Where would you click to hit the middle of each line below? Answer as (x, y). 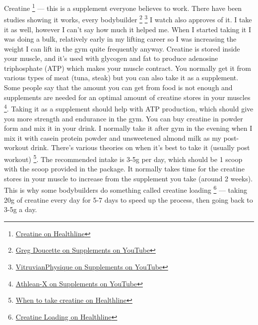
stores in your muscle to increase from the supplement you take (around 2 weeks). (129, 178)
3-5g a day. (21, 209)
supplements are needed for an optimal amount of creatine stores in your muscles (127, 97)
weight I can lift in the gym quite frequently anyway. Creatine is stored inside (122, 48)
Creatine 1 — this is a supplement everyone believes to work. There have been (123, 7)
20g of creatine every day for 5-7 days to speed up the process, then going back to (129, 199)
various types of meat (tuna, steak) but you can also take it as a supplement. (121, 78)
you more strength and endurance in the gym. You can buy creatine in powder (124, 118)
